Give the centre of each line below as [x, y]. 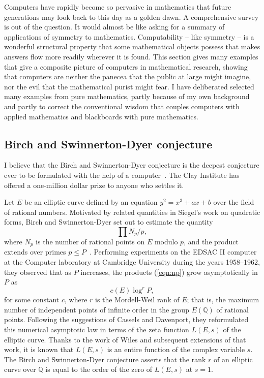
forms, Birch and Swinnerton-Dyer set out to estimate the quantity [109, 222]
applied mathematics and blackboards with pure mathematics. [101, 116]
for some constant [32, 300]
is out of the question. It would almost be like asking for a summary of [114, 27]
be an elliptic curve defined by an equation [91, 202]
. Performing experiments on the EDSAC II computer [173, 252]
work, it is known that [39, 349]
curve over [20, 369]
